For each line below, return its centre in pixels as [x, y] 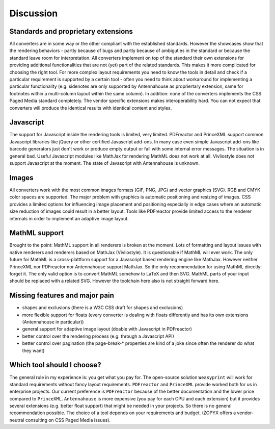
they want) [33, 350]
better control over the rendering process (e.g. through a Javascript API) [98, 336]
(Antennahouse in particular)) [53, 322]
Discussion [34, 13]
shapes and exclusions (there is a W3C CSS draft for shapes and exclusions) [103, 308]
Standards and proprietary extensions [71, 31]
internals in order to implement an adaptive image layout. [69, 218]
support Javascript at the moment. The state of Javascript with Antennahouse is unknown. [105, 163]
